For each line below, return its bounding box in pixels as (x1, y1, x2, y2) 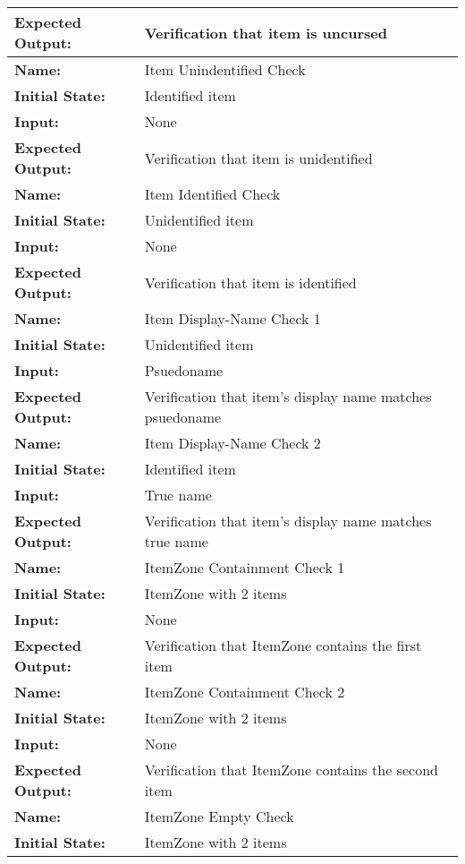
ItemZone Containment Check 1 (144, 557, 345, 577)
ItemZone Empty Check (144, 806, 294, 826)
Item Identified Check (144, 184, 281, 204)
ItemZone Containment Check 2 (144, 681, 345, 702)
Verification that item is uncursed (144, 21, 387, 43)
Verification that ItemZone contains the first (144, 635, 422, 655)
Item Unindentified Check (144, 59, 306, 80)
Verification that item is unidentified (144, 147, 373, 168)
